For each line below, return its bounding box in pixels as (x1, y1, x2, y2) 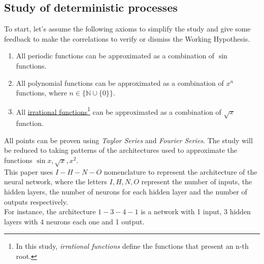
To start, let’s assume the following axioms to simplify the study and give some (4, 23, 251, 34)
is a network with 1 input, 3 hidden (141, 206, 251, 217)
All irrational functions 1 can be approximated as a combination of (16, 105, 221, 117)
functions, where (16, 87, 67, 98)
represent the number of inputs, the (141, 176, 252, 187)
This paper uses (4, 166, 53, 177)
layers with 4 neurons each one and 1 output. (4, 216, 145, 226)
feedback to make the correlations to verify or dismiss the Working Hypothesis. (4, 33, 250, 44)
